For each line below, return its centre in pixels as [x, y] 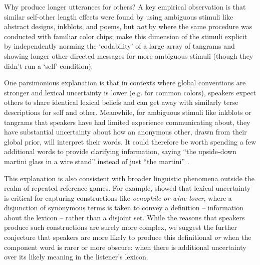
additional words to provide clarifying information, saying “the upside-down [120, 151]
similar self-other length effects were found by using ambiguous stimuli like [119, 16]
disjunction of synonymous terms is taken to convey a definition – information [124, 208]
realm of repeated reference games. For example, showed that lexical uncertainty [127, 188]
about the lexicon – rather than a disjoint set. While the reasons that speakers [124, 217]
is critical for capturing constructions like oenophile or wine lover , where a [118, 197]
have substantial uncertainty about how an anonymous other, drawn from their [125, 132]
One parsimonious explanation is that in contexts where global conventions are [125, 83]
